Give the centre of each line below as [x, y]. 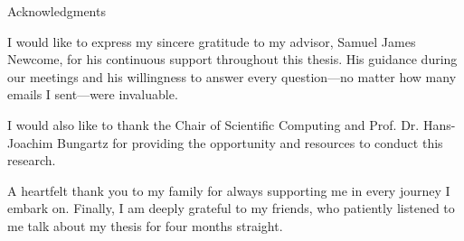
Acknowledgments [57, 11]
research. [32, 160]
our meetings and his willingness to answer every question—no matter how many [232, 76]
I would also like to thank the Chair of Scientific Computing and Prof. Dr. [213, 124]
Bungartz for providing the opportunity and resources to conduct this [250, 142]
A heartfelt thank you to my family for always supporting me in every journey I [229, 190]
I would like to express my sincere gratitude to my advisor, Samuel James [212, 41]
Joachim [30, 142]
